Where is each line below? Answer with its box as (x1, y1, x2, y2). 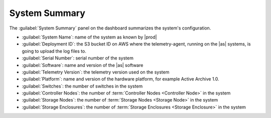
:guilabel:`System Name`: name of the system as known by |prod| (22, 34, 157, 40)
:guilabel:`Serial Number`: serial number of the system (22, 55, 134, 61)
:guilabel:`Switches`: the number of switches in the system (22, 83, 143, 89)
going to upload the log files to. (22, 48, 86, 54)
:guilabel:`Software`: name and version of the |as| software (22, 62, 144, 68)
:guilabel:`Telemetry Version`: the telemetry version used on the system (22, 69, 170, 75)
